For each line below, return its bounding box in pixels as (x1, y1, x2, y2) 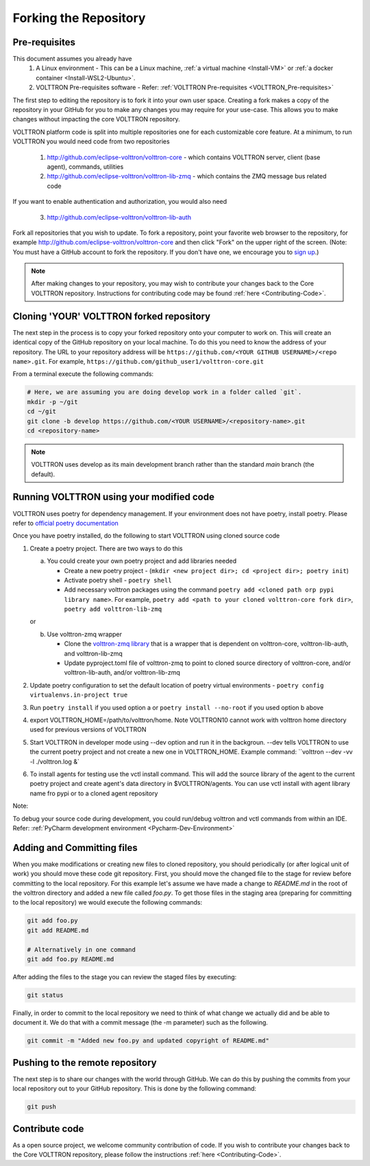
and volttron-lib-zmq (64, 649, 123, 657)
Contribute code (12, 1123, 84, 1134)
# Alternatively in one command (27, 946, 136, 953)
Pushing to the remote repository (12, 1057, 157, 1069)
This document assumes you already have (12, 55, 132, 63)
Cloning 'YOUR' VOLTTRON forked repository (12, 310, 211, 322)
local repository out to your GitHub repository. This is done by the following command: (12, 1084, 257, 1093)
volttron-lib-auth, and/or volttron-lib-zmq (64, 668, 181, 677)
